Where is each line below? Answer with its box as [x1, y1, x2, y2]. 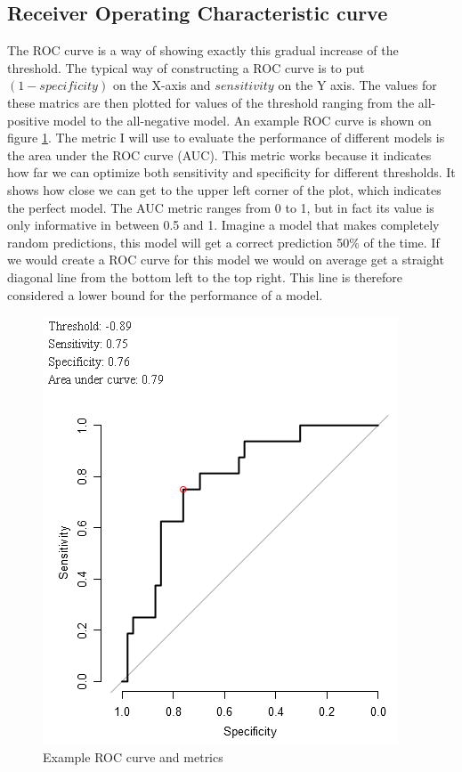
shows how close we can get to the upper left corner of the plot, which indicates [7, 180, 442, 199]
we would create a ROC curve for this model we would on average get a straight [7, 250, 444, 269]
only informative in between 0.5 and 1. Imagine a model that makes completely [7, 215, 440, 234]
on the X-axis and [112, 76, 211, 94]
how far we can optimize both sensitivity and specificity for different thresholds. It [7, 163, 456, 182]
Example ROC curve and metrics [43, 747, 223, 766]
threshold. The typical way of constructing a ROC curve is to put [7, 58, 365, 77]
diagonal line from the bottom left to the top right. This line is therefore [7, 267, 403, 286]
